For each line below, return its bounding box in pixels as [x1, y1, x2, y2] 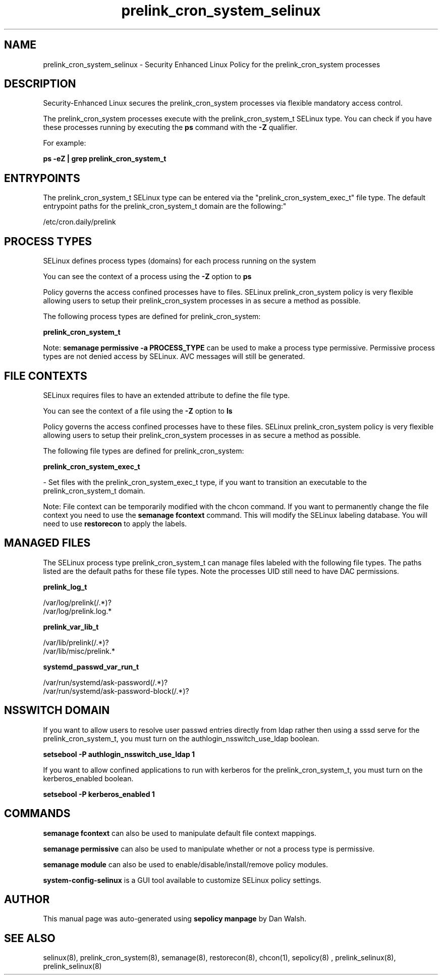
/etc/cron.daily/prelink [43, 217, 116, 227]
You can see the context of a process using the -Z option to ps [43, 272, 252, 281]
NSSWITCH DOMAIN [4, 704, 110, 717]
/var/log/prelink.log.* [43, 606, 112, 615]
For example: [43, 139, 86, 148]
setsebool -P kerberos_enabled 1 [43, 789, 155, 798]
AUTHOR [4, 893, 50, 906]
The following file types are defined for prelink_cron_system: [43, 446, 244, 455]
